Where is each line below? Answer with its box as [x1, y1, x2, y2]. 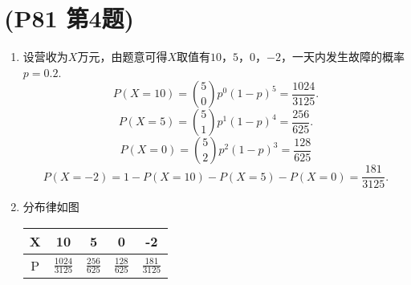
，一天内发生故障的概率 [280, 48, 405, 65]
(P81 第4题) [4, 2, 135, 35]
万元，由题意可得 [77, 48, 168, 65]
